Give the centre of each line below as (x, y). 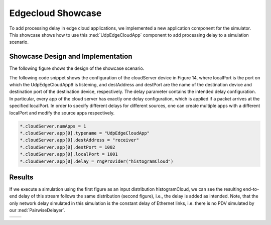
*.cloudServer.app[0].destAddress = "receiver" (79, 140)
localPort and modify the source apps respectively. (62, 113)
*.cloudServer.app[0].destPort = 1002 (67, 147)
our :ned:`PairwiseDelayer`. (37, 210)
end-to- (251, 189)
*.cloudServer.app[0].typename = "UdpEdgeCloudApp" (85, 133)
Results (21, 177)
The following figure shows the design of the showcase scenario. (77, 68)
